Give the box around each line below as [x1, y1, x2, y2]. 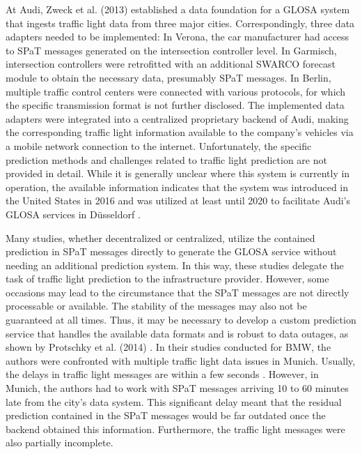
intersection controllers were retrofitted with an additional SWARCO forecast [6, 56, 336, 71]
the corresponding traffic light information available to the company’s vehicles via [6, 125, 354, 139]
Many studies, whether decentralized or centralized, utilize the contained [6, 230, 315, 245]
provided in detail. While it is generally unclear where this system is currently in [6, 166, 350, 181]
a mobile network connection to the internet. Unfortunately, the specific [6, 138, 312, 153]
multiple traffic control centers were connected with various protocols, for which [6, 84, 346, 98]
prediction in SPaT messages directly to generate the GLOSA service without [6, 244, 337, 259]
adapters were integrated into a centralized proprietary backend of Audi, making [6, 111, 349, 126]
